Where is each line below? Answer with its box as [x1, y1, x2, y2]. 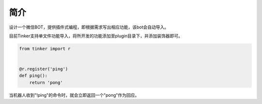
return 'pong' [29, 80, 63, 85]
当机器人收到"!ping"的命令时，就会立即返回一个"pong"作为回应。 [9, 92, 139, 98]
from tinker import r [19, 46, 71, 51]
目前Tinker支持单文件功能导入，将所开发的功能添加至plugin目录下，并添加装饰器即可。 [9, 33, 183, 39]
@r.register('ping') [19, 66, 68, 72]
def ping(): [19, 73, 48, 78]
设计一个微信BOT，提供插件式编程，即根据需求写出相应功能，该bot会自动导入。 [9, 24, 169, 30]
